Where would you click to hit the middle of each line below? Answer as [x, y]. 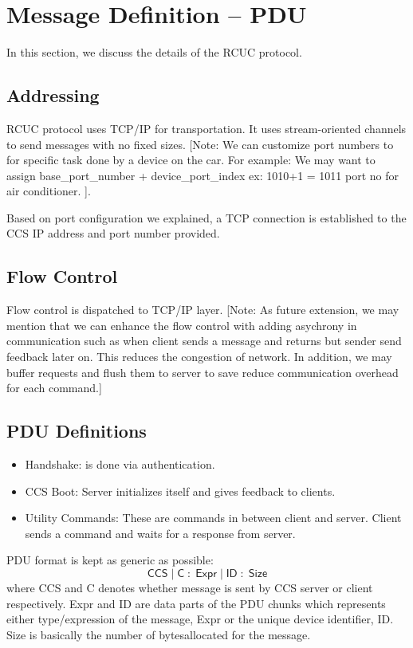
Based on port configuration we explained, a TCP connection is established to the [206, 217]
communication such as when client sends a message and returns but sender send [204, 341]
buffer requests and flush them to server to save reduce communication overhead [203, 372]
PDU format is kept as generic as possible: [110, 560]
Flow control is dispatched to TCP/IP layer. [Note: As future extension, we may [203, 310]
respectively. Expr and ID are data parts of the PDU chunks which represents [196, 603]
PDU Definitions [77, 431]
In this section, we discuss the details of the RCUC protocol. [154, 52]
